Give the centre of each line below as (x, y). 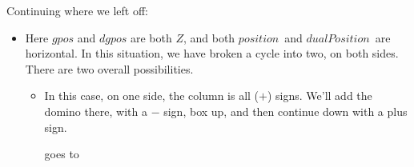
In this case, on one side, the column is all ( (152, 95)
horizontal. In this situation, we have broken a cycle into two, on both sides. (212, 53)
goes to (62, 154)
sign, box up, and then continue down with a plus (285, 111)
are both (151, 37)
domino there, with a (96, 111)
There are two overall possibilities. (109, 68)
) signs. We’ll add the (320, 95)
